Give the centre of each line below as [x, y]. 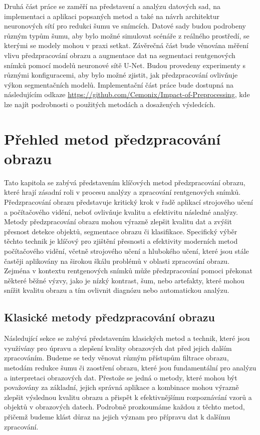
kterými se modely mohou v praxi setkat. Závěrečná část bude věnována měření [126, 45]
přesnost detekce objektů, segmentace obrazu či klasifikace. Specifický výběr [121, 231]
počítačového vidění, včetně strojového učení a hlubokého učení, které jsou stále [126, 251]
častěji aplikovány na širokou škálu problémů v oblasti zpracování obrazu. [117, 261]
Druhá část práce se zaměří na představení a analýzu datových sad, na [112, 6]
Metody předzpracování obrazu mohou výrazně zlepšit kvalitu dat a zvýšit [118, 222]
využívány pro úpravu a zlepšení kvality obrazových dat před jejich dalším [118, 348]
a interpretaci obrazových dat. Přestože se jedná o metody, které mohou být [121, 377]
